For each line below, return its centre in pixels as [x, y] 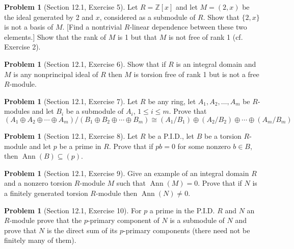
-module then [116, 193]
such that [131, 183]
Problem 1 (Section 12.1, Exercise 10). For [73, 210]
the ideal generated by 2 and [49, 17]
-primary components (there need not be [187, 230]
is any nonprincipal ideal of [56, 74]
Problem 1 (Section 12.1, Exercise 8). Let [71, 135]
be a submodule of [95, 111]
